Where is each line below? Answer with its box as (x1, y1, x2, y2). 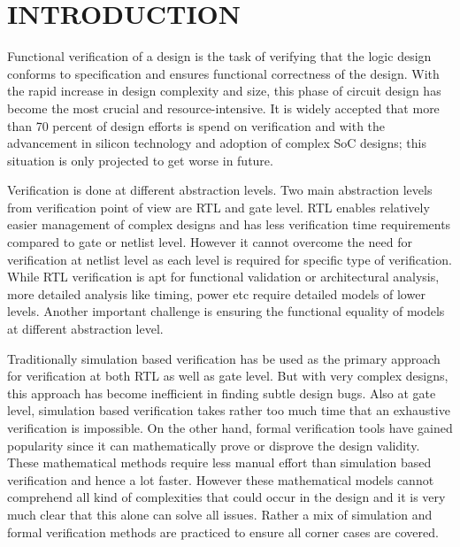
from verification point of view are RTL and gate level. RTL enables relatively (7, 197, 430, 216)
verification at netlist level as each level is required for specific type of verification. (7, 250, 452, 268)
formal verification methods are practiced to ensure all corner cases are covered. (7, 522, 439, 541)
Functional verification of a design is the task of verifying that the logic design (7, 47, 432, 65)
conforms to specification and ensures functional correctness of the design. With (7, 64, 440, 82)
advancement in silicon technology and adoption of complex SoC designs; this (7, 134, 426, 152)
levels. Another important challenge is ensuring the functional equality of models (7, 302, 445, 320)
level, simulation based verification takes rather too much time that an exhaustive (7, 401, 450, 420)
